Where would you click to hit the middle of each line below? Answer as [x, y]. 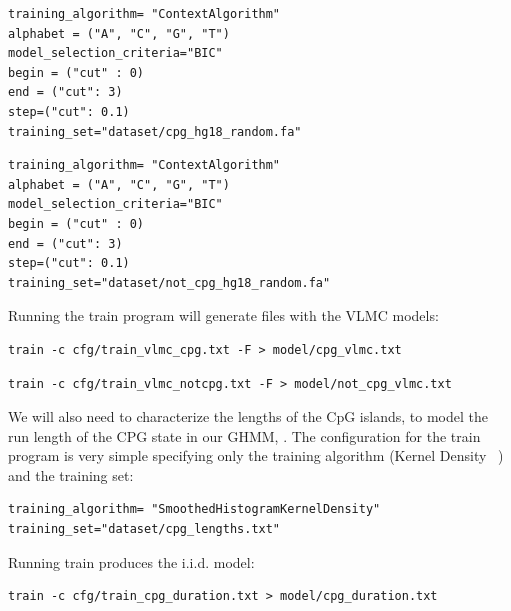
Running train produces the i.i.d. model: [131, 561]
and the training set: [71, 474]
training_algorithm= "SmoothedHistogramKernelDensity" [194, 509]
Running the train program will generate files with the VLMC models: [223, 315]
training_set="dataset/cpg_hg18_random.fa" [155, 131]
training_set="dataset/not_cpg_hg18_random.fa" [169, 282]
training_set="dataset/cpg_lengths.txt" [144, 529]
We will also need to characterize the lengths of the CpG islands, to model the [248, 416]
